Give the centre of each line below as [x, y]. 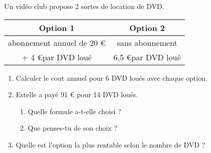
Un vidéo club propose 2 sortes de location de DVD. [84, 6]
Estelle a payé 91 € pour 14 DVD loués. [77, 94]
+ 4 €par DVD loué [57, 57]
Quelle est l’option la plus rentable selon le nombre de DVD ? [111, 144]
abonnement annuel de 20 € [57, 42]
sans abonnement [147, 42]
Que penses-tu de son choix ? [72, 128]
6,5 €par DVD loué [147, 57]
